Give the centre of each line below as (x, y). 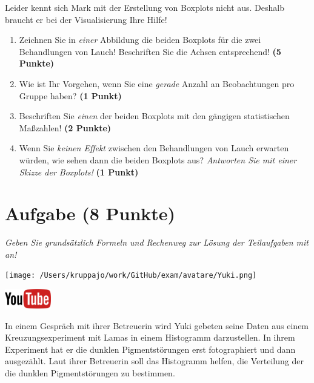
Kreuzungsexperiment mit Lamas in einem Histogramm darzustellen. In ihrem (150, 337)
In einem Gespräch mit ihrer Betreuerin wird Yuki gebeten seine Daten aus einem (157, 325)
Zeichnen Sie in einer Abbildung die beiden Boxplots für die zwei (140, 40)
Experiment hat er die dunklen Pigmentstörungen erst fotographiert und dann (150, 349)
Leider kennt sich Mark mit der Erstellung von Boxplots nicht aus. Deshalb (145, 7)
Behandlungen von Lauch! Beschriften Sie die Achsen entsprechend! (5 (150, 51)
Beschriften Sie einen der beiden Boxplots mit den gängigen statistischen (154, 116)
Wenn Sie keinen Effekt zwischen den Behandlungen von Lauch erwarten (154, 148)
